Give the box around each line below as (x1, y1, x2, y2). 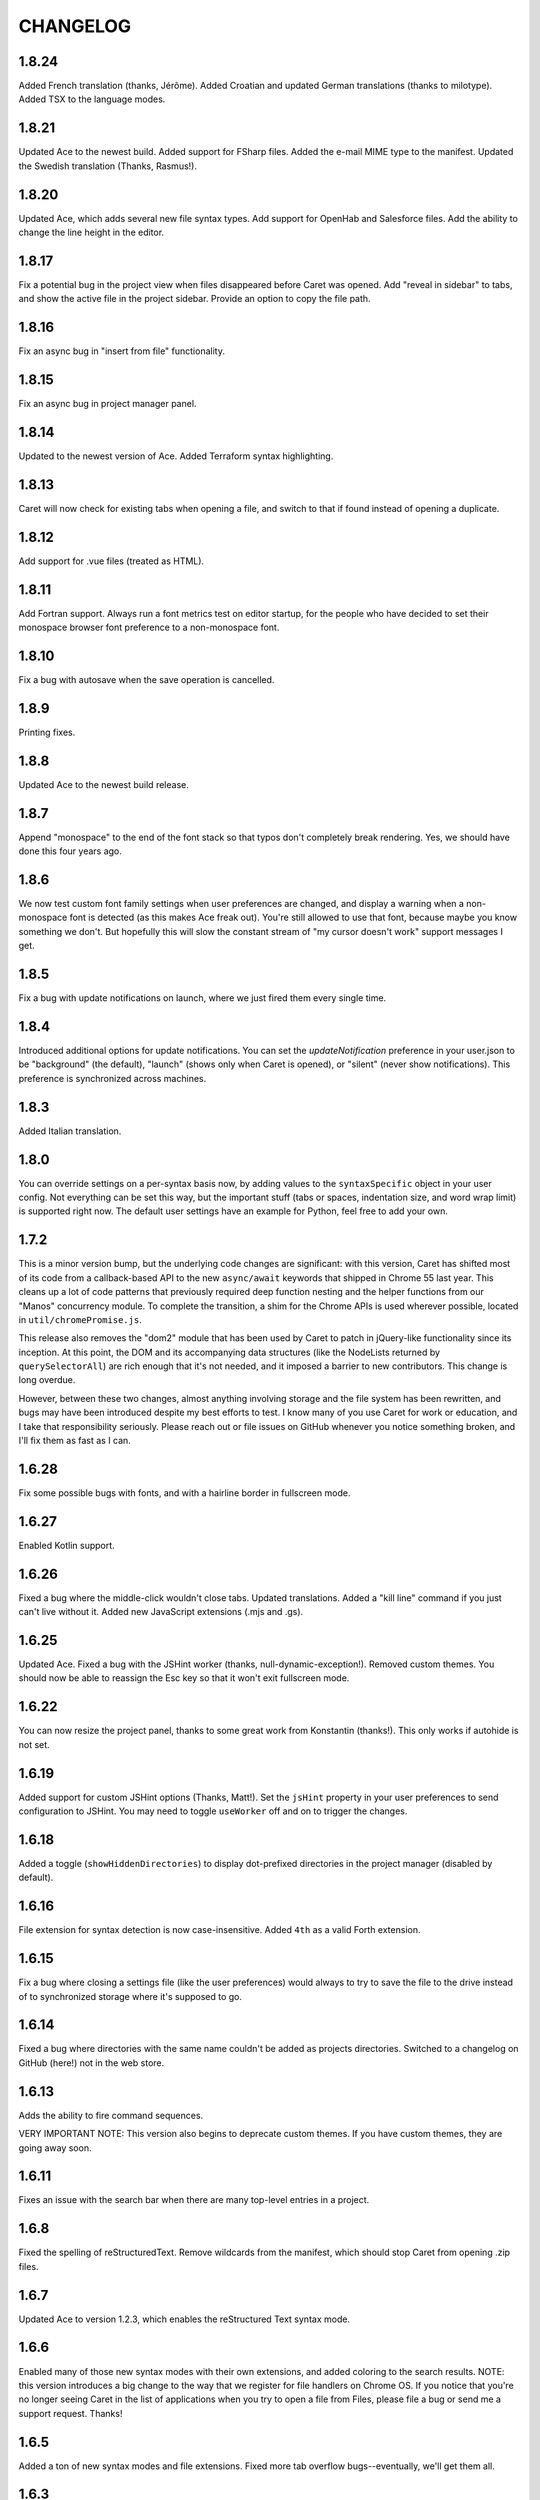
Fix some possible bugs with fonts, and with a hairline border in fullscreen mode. (18, 1486, 351, 1499)
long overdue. (18, 1374, 76, 1386)
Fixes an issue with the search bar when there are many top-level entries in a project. (18, 2194, 370, 2206)
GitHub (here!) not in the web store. (18, 2056, 165, 2069)
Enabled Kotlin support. (18, 1539, 115, 1551)
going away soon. (18, 2141, 92, 2154)
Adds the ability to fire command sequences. (18, 2109, 204, 2121)
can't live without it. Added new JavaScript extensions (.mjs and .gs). (18, 1606, 304, 1618)
